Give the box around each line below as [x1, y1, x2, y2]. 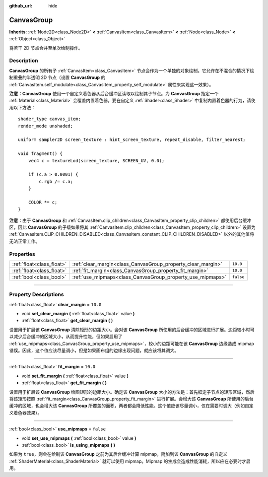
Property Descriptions [9, 291, 64, 298]
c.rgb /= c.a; [39, 179, 73, 184]
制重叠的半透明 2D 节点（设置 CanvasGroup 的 [9, 74, 106, 80]
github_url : [9, 3, 32, 8]
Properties [9, 251, 36, 258]
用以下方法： [9, 104, 36, 110]
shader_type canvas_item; [18, 116, 81, 122]
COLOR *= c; [28, 199, 58, 205]
